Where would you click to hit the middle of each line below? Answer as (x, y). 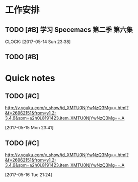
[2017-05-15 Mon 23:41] (29, 128)
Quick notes (30, 78)
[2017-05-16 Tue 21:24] (29, 175)
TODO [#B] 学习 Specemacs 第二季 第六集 (69, 30)
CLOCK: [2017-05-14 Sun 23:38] (38, 42)
